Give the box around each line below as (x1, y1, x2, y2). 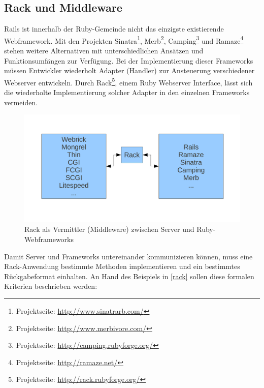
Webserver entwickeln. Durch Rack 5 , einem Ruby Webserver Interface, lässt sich (4, 75, 253, 87)
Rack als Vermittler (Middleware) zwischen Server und (24, 224, 194, 234)
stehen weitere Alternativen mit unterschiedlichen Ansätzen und (4, 45, 204, 56)
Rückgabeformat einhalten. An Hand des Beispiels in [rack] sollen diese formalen (4, 271, 254, 281)
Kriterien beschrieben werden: (4, 281, 97, 291)
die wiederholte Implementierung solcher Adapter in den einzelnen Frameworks (4, 87, 250, 98)
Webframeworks (24, 234, 74, 245)
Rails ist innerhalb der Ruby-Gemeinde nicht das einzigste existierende (4, 23, 224, 34)
